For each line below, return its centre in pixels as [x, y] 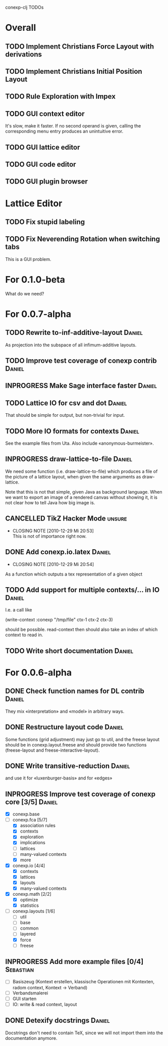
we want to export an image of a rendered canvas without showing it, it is [81, 497]
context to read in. [24, 635]
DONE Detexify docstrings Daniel [58, 1020]
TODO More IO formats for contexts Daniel [72, 431]
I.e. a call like [19, 610]
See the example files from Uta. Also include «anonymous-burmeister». [79, 443]
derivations [23, 54]
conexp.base [26, 814]
